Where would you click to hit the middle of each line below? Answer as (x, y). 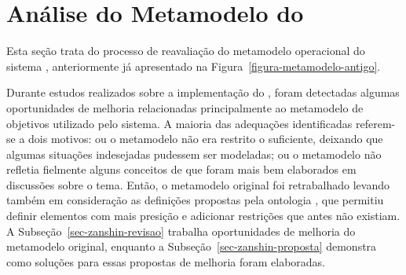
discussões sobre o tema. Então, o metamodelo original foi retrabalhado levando (198, 184)
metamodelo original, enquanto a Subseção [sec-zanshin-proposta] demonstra (192, 246)
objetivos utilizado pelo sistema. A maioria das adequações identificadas (179, 123)
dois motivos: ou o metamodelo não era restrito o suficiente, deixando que (206, 139)
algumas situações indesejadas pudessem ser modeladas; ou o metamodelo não (194, 154)
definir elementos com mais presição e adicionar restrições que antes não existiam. (203, 216)
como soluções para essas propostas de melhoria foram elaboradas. (166, 261)
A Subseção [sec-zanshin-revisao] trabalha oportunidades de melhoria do (181, 231)
